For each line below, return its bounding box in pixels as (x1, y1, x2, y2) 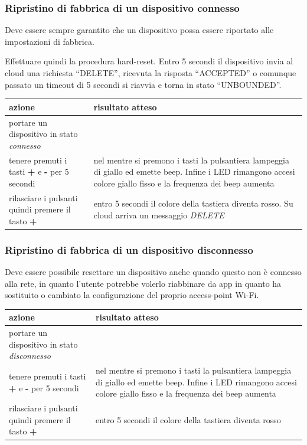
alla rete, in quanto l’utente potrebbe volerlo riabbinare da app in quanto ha (5, 277, 282, 289)
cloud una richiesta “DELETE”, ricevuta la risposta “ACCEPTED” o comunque (5, 67, 296, 78)
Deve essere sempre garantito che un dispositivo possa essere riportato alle (5, 24, 274, 36)
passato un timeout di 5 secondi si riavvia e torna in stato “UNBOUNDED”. (5, 78, 282, 90)
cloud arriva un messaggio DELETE (93, 208, 224, 221)
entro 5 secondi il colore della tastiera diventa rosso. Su (93, 197, 293, 210)
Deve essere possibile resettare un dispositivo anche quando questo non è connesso (5, 266, 302, 278)
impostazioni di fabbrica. (5, 35, 94, 47)
